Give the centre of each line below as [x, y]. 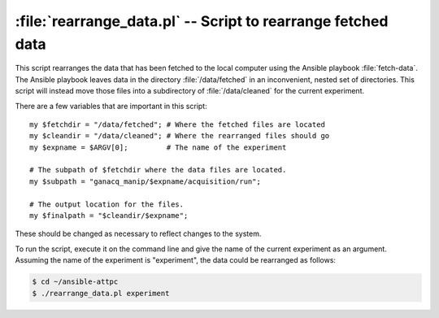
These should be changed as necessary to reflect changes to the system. [138, 234]
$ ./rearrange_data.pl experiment [101, 293]
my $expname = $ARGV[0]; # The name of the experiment [158, 147]
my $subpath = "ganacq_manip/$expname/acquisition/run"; [146, 181]
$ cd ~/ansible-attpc [75, 282]
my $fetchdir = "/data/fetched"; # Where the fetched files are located [177, 124]
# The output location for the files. [107, 204]
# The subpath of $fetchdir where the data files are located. [158, 170]
